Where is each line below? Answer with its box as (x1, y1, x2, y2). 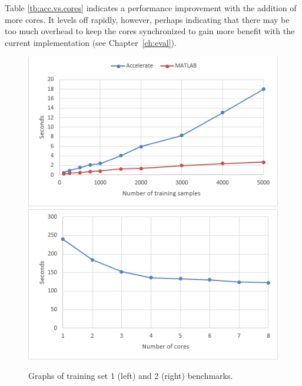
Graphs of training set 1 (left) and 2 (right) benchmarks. (28, 369, 233, 382)
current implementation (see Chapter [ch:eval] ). (5, 36, 177, 48)
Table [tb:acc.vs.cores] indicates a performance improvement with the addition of (5, 2, 297, 14)
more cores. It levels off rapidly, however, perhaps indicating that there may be (5, 13, 290, 25)
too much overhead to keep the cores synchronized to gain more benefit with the (5, 25, 295, 37)
